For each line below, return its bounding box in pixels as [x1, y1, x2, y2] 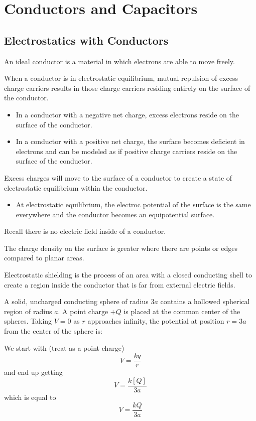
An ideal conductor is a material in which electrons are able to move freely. [4, 56, 235, 66]
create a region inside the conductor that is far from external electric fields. [4, 279, 235, 290]
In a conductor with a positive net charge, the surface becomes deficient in [16, 136, 245, 147]
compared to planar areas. [4, 252, 84, 263]
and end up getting [4, 367, 63, 377]
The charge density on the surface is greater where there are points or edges [4, 242, 237, 253]
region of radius [4, 306, 52, 316]
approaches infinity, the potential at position [87, 316, 224, 326]
